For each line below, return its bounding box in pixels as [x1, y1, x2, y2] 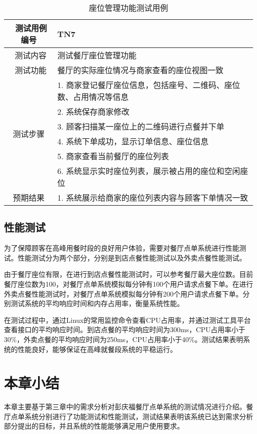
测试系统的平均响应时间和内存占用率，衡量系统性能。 [10, 298, 184, 308]
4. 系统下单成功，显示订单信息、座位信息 [57, 135, 209, 147]
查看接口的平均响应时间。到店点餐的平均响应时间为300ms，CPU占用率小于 [4, 324, 246, 335]
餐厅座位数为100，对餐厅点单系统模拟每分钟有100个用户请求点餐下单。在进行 [4, 278, 253, 289]
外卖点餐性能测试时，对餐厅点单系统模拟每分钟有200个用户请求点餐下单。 [4, 288, 243, 299]
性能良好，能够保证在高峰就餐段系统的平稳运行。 [17, 344, 177, 354]
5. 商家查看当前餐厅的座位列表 [57, 150, 169, 162]
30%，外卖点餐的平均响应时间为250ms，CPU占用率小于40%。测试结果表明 [4, 334, 243, 344]
